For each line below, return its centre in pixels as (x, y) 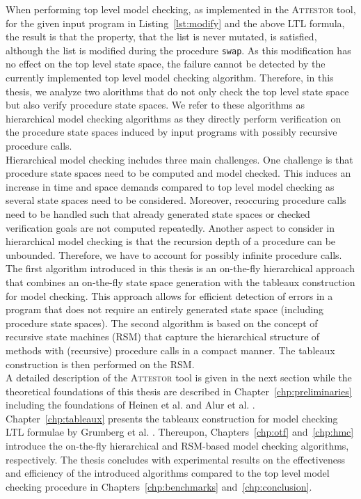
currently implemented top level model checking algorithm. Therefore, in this (170, 78)
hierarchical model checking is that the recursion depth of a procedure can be (171, 241)
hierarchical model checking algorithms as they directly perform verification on (174, 118)
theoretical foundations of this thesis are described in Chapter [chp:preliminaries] (179, 391)
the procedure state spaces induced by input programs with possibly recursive (171, 132)
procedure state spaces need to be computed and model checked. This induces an (178, 173)
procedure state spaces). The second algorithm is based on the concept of (162, 323)
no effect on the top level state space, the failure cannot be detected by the (166, 64)
